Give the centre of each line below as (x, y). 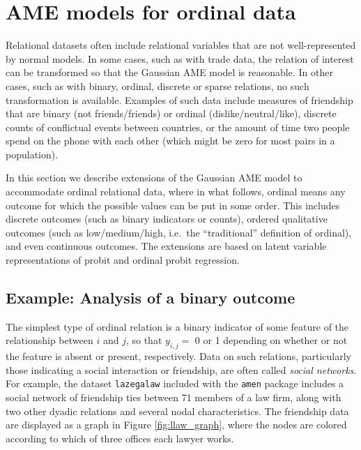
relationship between (49, 340)
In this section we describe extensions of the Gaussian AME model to (154, 178)
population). (32, 154)
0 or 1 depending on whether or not (271, 340)
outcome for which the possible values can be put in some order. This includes (173, 205)
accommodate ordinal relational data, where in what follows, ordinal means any (176, 192)
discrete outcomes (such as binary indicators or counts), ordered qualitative (167, 219)
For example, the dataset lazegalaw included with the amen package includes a (175, 383)
